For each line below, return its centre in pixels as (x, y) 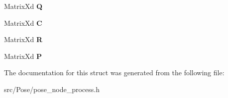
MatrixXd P (23, 56)
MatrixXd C (23, 23)
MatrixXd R (23, 39)
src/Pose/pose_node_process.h (52, 89)
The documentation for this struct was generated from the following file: (114, 73)
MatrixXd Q (23, 6)
